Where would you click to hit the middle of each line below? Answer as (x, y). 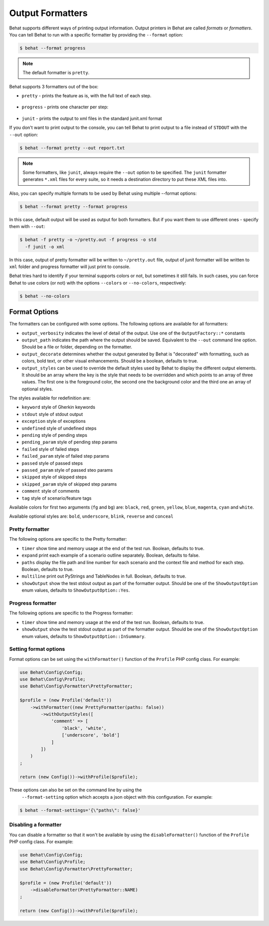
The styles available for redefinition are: (50, 398)
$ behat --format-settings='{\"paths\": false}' (80, 810)
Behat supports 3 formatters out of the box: (54, 86)
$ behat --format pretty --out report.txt (72, 148)
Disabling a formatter (35, 825)
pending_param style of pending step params (69, 442)
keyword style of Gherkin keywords (59, 407)
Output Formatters (49, 13)
